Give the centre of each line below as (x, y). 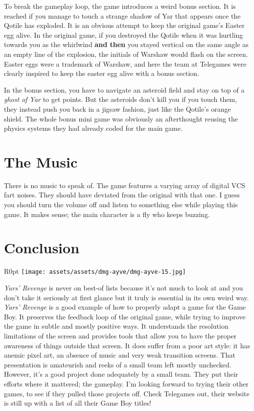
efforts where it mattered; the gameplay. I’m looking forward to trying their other (126, 383)
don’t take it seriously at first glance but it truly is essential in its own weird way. (127, 297)
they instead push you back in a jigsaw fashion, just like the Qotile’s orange (117, 109)
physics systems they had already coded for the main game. (93, 128)
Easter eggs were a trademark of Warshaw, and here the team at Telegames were (125, 63)
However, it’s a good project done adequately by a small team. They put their (121, 374)
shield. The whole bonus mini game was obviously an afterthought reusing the (121, 118)
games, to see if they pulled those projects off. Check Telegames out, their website (127, 393)
